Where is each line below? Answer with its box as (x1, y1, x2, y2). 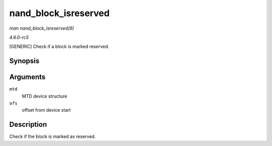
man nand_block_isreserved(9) (9, 25, 74, 31)
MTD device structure (22, 93, 67, 99)
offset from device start (22, 107, 71, 113)
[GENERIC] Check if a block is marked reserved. (9, 43, 109, 50)
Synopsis (9, 57, 40, 65)
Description (9, 120, 47, 129)
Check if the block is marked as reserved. (9, 133, 96, 139)
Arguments (9, 73, 46, 82)
